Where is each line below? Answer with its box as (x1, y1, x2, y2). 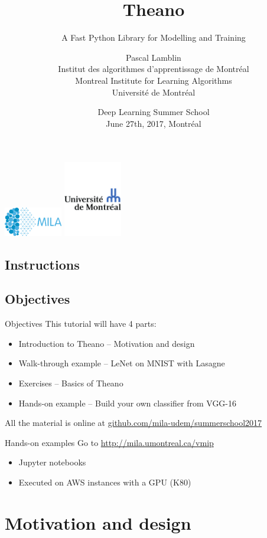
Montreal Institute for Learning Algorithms (75, 74, 232, 86)
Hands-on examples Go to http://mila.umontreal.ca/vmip (5, 436, 214, 448)
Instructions (5, 255, 80, 273)
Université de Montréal (112, 86, 196, 98)
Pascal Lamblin (126, 51, 181, 63)
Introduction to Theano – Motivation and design (18, 337, 195, 349)
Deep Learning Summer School (97, 106, 210, 118)
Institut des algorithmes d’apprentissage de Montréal (58, 63, 249, 75)
